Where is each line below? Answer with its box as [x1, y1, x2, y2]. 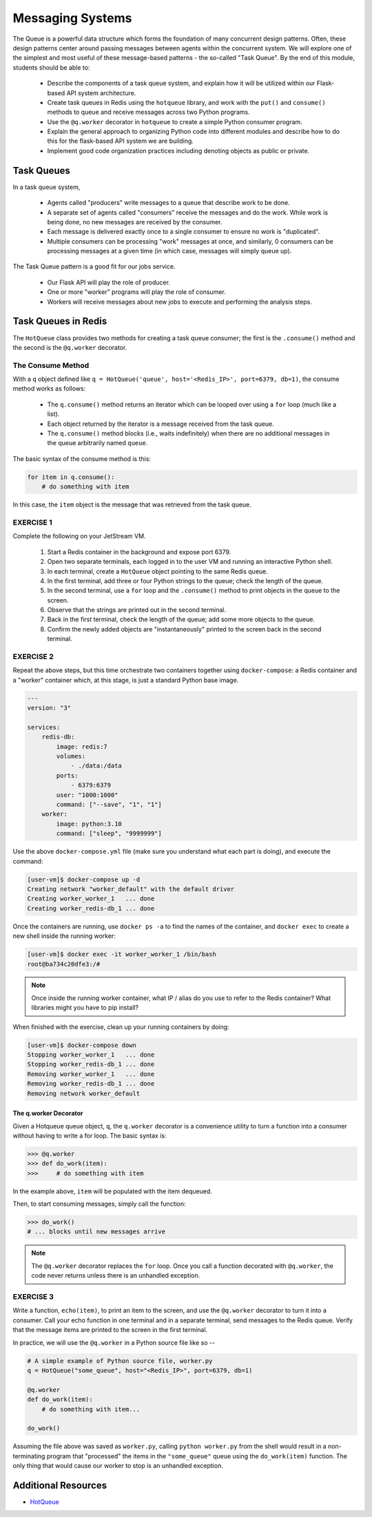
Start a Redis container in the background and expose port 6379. [47, 547, 231, 556]
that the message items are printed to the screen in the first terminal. [12, 1326, 208, 1334]
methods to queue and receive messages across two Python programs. [47, 108, 251, 117]
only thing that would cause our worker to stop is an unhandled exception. [12, 1462, 223, 1470]
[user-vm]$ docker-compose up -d [27, 875, 141, 883]
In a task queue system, [12, 183, 81, 191]
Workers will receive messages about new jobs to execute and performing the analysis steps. [47, 297, 313, 306]
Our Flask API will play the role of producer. [47, 278, 170, 286]
